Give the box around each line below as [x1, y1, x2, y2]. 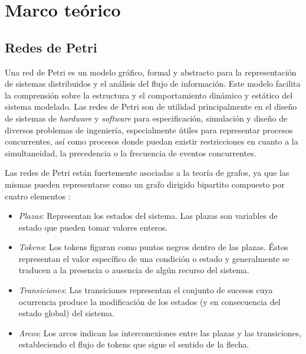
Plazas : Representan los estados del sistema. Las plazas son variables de [18, 209, 278, 222]
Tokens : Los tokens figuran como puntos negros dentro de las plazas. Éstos [18, 241, 288, 253]
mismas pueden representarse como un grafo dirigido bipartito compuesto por [5, 178, 285, 190]
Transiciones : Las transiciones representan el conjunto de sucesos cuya [18, 284, 273, 296]
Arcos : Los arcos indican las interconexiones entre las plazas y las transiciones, [18, 326, 302, 339]
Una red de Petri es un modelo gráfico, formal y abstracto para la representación [5, 65, 297, 78]
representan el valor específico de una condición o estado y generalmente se [18, 252, 289, 264]
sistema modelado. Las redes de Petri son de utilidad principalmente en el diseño [5, 100, 297, 113]
